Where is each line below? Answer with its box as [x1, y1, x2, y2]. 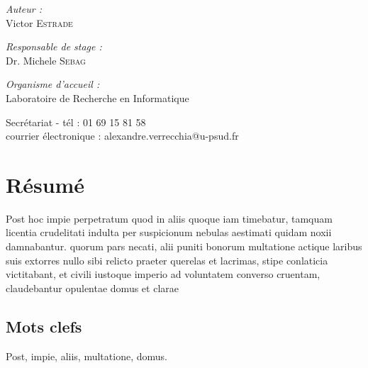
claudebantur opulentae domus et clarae [6, 280, 179, 295]
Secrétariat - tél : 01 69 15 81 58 [6, 114, 146, 129]
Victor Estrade [6, 15, 73, 30]
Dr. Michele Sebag [6, 52, 86, 67]
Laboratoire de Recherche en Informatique [6, 90, 189, 105]
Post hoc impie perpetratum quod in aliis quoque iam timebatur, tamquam [6, 211, 333, 225]
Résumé [6, 169, 85, 199]
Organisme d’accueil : [6, 77, 100, 91]
